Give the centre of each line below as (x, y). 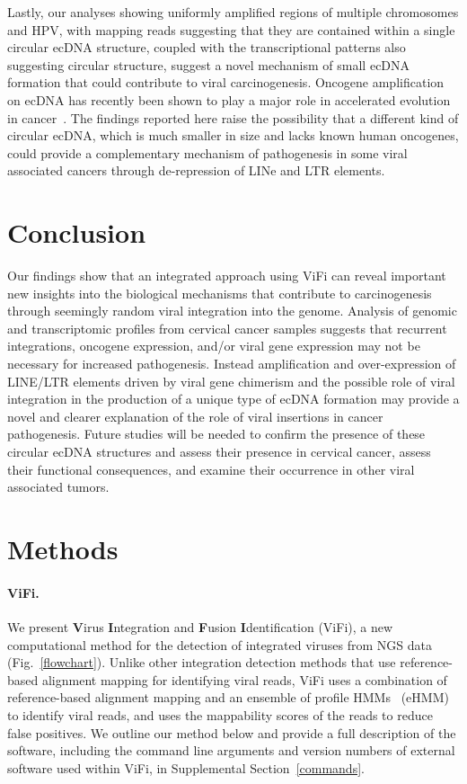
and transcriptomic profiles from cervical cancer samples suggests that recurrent (227, 328)
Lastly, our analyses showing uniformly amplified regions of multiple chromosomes (233, 12)
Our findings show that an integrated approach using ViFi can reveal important (227, 276)
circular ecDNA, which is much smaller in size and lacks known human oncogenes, (233, 135)
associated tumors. (58, 487)
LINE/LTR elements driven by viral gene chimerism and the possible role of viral (231, 381)
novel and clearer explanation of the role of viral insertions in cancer (195, 416)
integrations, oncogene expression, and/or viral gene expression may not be (214, 346)
